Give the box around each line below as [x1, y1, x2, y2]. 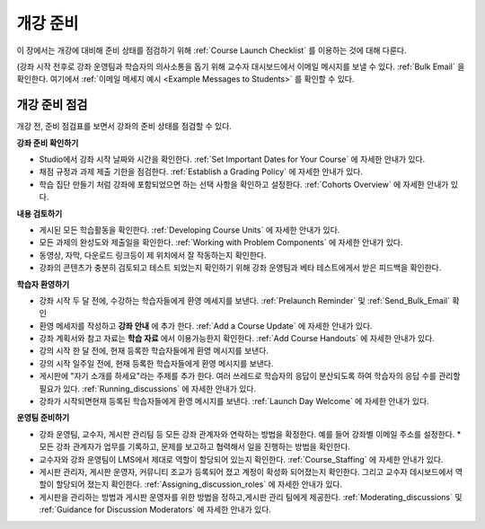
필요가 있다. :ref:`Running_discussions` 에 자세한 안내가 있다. [39, 383, 256, 394]
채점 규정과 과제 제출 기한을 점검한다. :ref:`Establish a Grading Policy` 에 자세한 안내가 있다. [39, 166, 363, 177]
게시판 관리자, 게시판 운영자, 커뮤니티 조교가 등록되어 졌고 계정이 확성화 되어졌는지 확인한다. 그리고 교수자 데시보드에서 [39, 467, 454, 477]
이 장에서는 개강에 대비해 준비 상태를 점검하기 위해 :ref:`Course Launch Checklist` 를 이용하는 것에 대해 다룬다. [16, 45, 407, 56]
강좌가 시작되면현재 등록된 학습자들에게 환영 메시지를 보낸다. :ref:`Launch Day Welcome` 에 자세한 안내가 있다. [39, 396, 430, 407]
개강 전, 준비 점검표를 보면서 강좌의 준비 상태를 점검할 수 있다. [16, 121, 233, 132]
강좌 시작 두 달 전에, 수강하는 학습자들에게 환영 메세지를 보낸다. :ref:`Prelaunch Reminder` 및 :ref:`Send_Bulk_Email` [39, 295, 451, 305]
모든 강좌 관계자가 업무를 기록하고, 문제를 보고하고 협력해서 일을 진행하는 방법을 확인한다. [39, 441, 350, 453]
